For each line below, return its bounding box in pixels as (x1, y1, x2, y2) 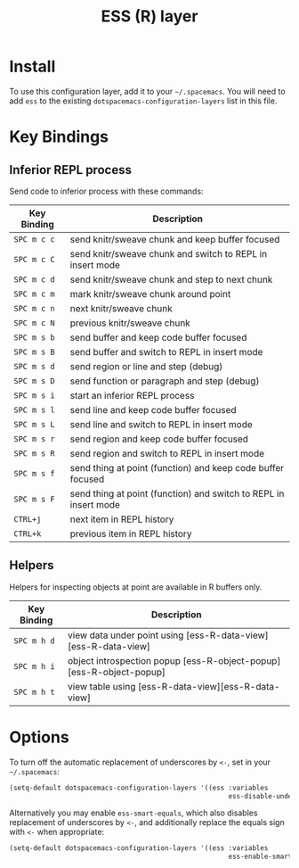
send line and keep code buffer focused (69, 403, 238, 416)
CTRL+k (13, 528, 42, 539)
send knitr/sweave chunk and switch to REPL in (69, 247, 268, 260)
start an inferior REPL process (69, 389, 195, 401)
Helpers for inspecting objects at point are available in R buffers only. (9, 582, 263, 592)
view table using (68, 680, 136, 692)
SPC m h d (13, 635, 55, 646)
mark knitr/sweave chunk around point (69, 287, 231, 300)
